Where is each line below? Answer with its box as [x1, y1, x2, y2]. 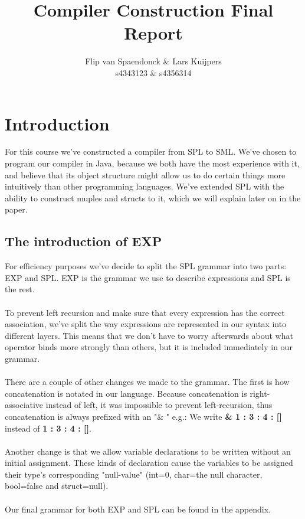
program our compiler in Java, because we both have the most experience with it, [5, 157, 300, 169]
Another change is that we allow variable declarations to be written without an [5, 445, 291, 457]
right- [250, 387, 270, 399]
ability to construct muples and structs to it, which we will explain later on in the [5, 191, 301, 204]
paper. [5, 203, 28, 216]
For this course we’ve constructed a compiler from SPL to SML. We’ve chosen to [5, 145, 297, 158]
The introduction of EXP [5, 232, 162, 250]
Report [124, 21, 183, 45]
